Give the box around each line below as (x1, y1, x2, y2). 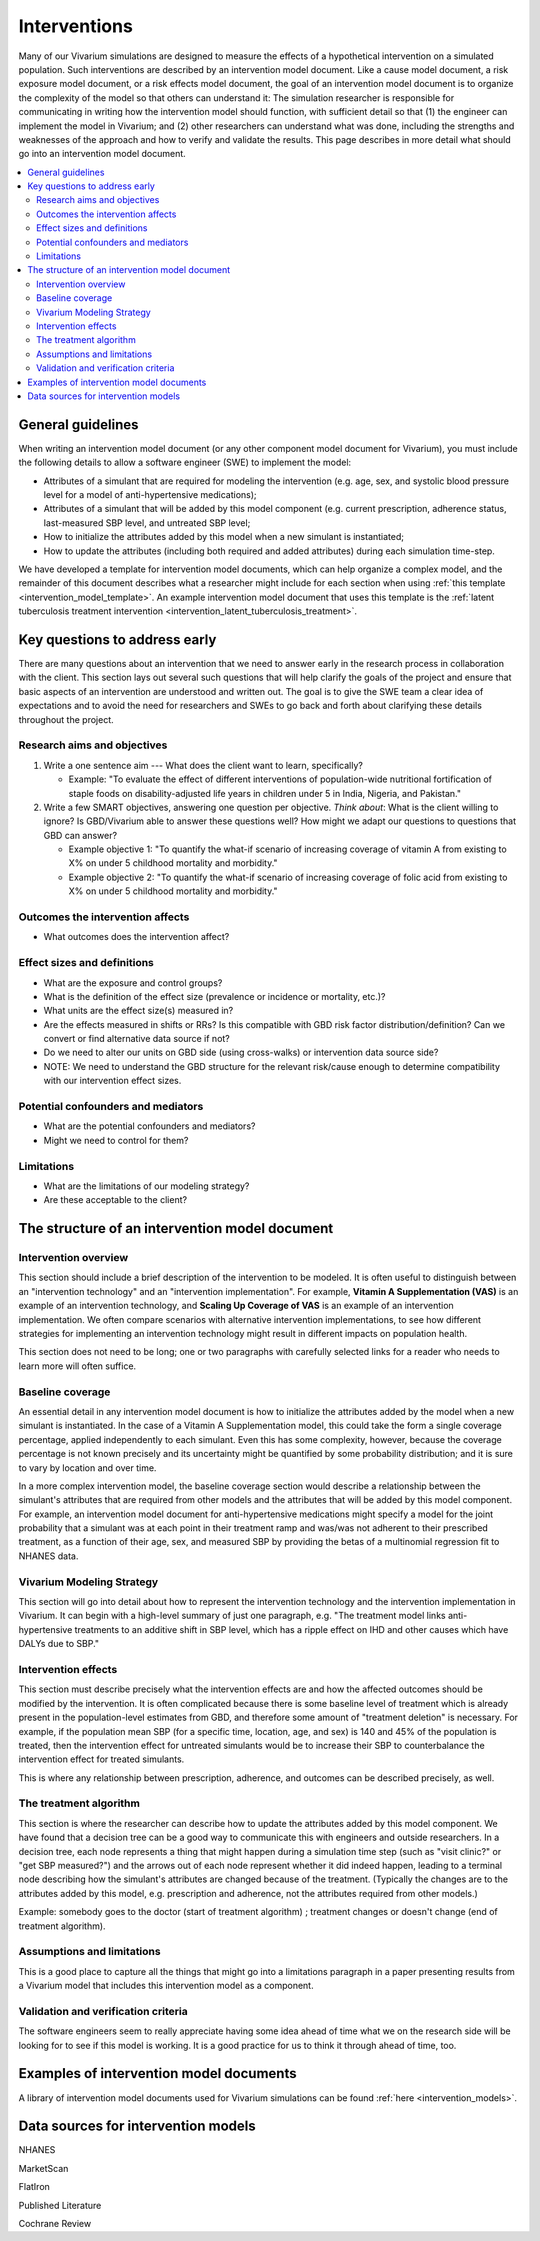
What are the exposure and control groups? (43, 976, 223, 989)
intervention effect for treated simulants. (18, 1753, 185, 1765)
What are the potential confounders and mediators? (43, 1120, 256, 1132)
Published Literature (18, 2199, 102, 2211)
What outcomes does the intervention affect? (43, 931, 230, 943)
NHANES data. (18, 1550, 79, 1562)
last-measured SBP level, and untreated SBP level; (43, 516, 251, 529)
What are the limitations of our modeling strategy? (43, 1180, 250, 1192)
